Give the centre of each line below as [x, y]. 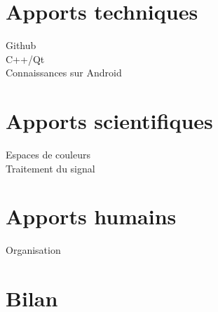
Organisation [33, 250]
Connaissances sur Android [64, 73]
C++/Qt [25, 59]
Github [21, 45]
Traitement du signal [50, 168]
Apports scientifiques [109, 121]
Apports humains [91, 216]
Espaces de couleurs [48, 155]
